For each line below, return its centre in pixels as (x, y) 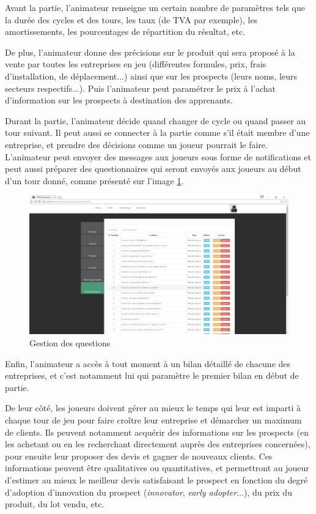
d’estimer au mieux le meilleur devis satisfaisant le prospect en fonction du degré (156, 479)
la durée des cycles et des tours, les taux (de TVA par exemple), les (131, 19)
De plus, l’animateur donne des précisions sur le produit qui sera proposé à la (150, 52)
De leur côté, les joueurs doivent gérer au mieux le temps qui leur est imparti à (153, 408)
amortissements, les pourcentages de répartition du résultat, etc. (125, 32)
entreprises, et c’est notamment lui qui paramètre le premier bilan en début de (152, 375)
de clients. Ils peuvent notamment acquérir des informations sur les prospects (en (157, 432)
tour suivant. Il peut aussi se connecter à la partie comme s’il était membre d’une (157, 132)
